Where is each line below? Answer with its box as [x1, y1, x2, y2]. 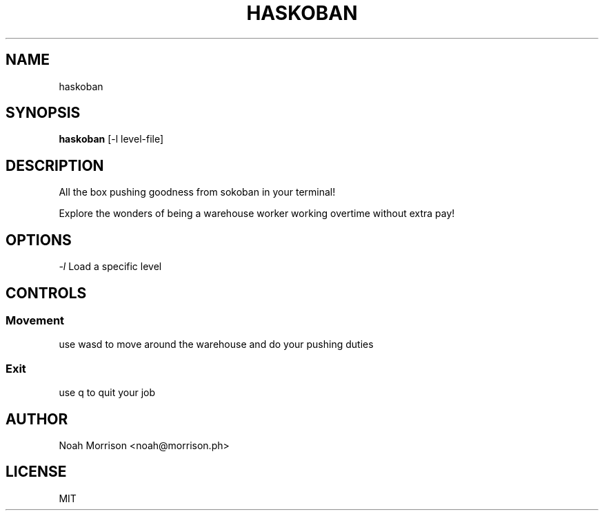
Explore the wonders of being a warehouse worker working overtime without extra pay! [59, 207, 455, 220]
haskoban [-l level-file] [59, 133, 164, 145]
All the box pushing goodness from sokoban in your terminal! [59, 186, 336, 198]
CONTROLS [6, 284, 87, 302]
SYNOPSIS [6, 104, 81, 122]
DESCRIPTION [6, 156, 104, 174]
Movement [6, 313, 65, 327]
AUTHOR [6, 410, 68, 428]
